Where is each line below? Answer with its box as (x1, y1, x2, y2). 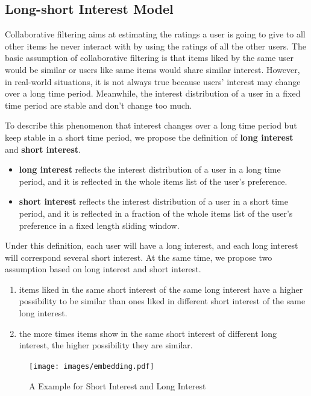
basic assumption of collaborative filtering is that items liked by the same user (5, 51, 294, 64)
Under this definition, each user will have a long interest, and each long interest (5, 239, 298, 252)
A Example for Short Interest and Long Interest (29, 379, 206, 392)
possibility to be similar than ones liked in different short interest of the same (19, 295, 306, 307)
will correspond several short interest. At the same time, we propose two (5, 251, 272, 263)
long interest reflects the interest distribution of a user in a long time (19, 163, 281, 176)
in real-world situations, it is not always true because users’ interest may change (5, 75, 301, 88)
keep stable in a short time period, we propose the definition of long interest (5, 130, 294, 143)
